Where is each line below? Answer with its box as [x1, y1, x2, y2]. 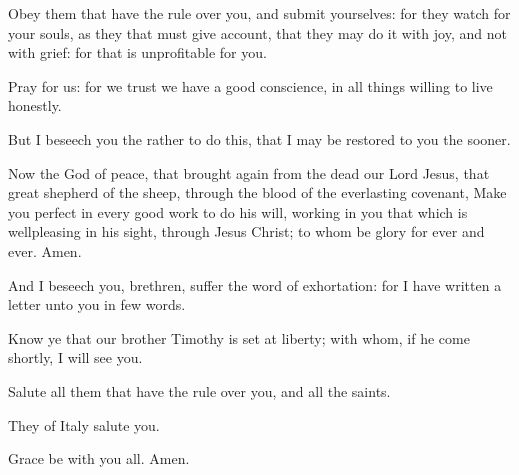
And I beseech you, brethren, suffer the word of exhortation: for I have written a [8, 274, 502, 295]
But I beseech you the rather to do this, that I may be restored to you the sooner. [8, 128, 511, 149]
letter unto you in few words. [8, 294, 186, 315]
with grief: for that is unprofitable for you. [8, 42, 267, 63]
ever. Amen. [8, 240, 82, 261]
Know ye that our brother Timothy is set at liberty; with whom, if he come [8, 327, 470, 348]
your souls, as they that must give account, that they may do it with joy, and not [8, 22, 507, 43]
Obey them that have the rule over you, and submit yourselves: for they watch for [8, 3, 511, 23]
